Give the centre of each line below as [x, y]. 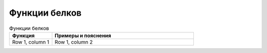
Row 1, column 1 [31, 42]
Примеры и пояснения [83, 35]
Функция [23, 35]
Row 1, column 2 [74, 42]
